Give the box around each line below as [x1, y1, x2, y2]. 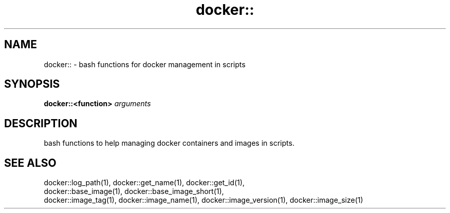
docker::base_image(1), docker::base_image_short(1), [44, 187, 224, 196]
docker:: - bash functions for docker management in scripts [44, 60, 246, 69]
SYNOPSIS [4, 78, 60, 91]
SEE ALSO [4, 156, 57, 169]
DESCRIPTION [4, 117, 78, 130]
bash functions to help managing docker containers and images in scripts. [44, 139, 295, 148]
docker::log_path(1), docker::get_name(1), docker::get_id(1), [44, 178, 245, 187]
